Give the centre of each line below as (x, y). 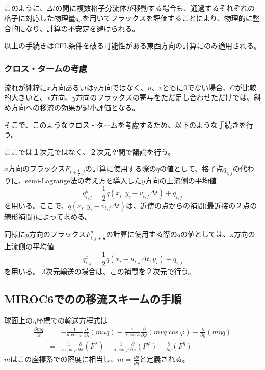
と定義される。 (164, 359)
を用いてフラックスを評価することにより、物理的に (167, 18)
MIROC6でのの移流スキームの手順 (93, 298)
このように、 (25, 8)
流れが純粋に (25, 87)
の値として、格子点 (191, 169)
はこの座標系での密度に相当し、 (64, 359)
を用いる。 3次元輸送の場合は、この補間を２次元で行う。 (100, 271)
